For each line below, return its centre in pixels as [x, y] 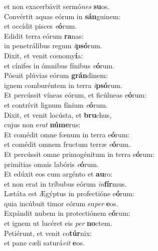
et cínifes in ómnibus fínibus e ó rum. [59, 65]
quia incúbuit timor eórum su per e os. [61, 203]
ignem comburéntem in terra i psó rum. [63, 85]
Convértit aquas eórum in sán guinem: [62, 16]
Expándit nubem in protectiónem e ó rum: [67, 213]
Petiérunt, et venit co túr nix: [48, 233]
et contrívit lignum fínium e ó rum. [56, 104]
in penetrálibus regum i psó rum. [53, 46]
